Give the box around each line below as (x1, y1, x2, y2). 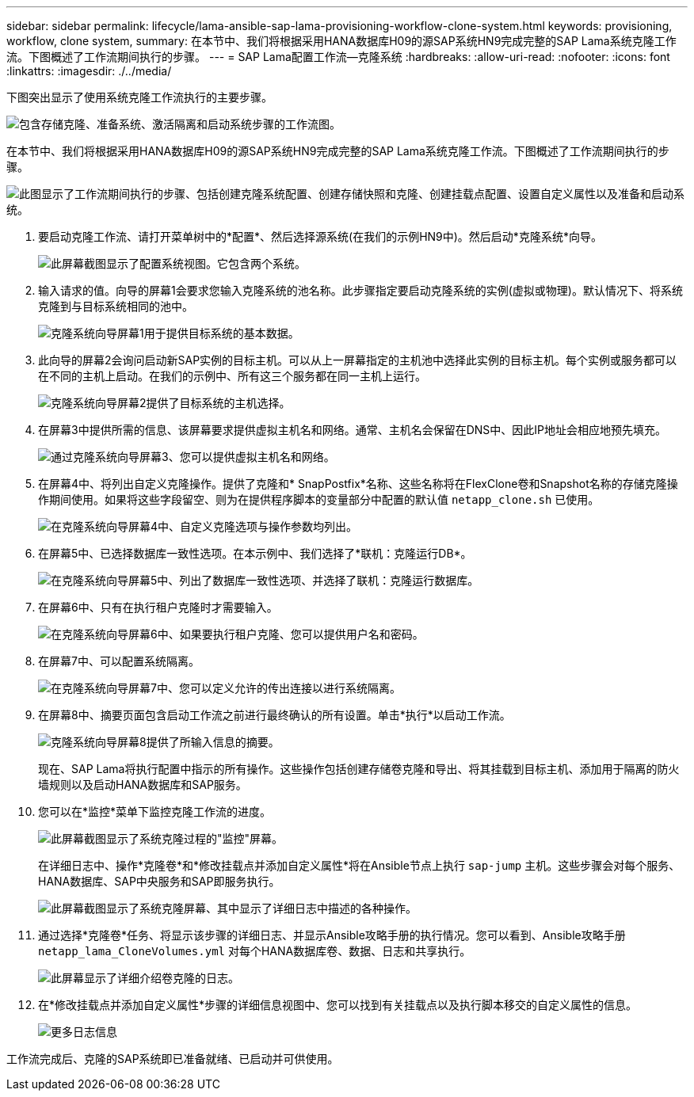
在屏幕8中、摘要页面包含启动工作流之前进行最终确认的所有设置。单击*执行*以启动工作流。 (38, 708, 511, 722)
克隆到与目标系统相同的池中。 (38, 299, 193, 313)
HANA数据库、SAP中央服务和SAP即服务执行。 (38, 874, 280, 888)
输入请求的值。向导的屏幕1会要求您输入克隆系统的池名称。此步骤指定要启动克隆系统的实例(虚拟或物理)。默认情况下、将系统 (38, 284, 683, 297)
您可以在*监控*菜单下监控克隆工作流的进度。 (38, 805, 272, 818)
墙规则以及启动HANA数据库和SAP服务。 (38, 778, 247, 791)
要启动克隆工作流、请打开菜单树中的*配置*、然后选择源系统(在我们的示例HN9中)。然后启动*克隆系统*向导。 (38, 230, 602, 243)
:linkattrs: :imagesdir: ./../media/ (6, 64, 172, 78)
